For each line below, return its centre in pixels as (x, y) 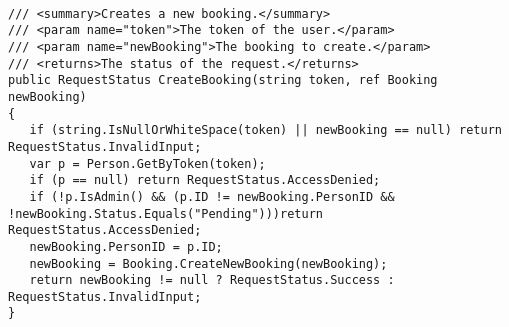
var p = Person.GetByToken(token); (147, 163)
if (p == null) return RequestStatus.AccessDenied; (205, 180)
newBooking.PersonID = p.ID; (126, 246)
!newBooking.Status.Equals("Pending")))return (165, 213)
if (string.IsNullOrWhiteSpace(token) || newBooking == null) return (265, 130)
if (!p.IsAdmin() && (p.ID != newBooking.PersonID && (212, 196)
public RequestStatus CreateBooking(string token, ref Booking (223, 80)
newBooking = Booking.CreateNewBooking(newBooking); (208, 263)
